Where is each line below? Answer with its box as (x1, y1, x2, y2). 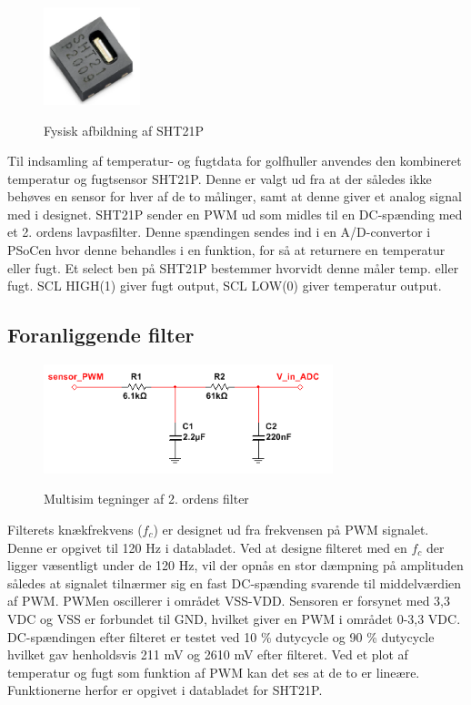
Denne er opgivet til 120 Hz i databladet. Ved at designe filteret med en (7, 537, 407, 557)
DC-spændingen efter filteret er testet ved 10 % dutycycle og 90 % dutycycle (7, 627, 435, 646)
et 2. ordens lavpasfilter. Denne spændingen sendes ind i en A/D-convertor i (7, 222, 431, 241)
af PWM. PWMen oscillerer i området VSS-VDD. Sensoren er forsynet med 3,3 (7, 591, 450, 610)
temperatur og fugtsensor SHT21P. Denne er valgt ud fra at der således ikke (7, 169, 432, 188)
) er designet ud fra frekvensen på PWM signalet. (153, 520, 429, 539)
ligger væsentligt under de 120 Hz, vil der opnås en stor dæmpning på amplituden (7, 556, 464, 575)
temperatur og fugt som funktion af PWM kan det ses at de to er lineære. (7, 662, 420, 681)
